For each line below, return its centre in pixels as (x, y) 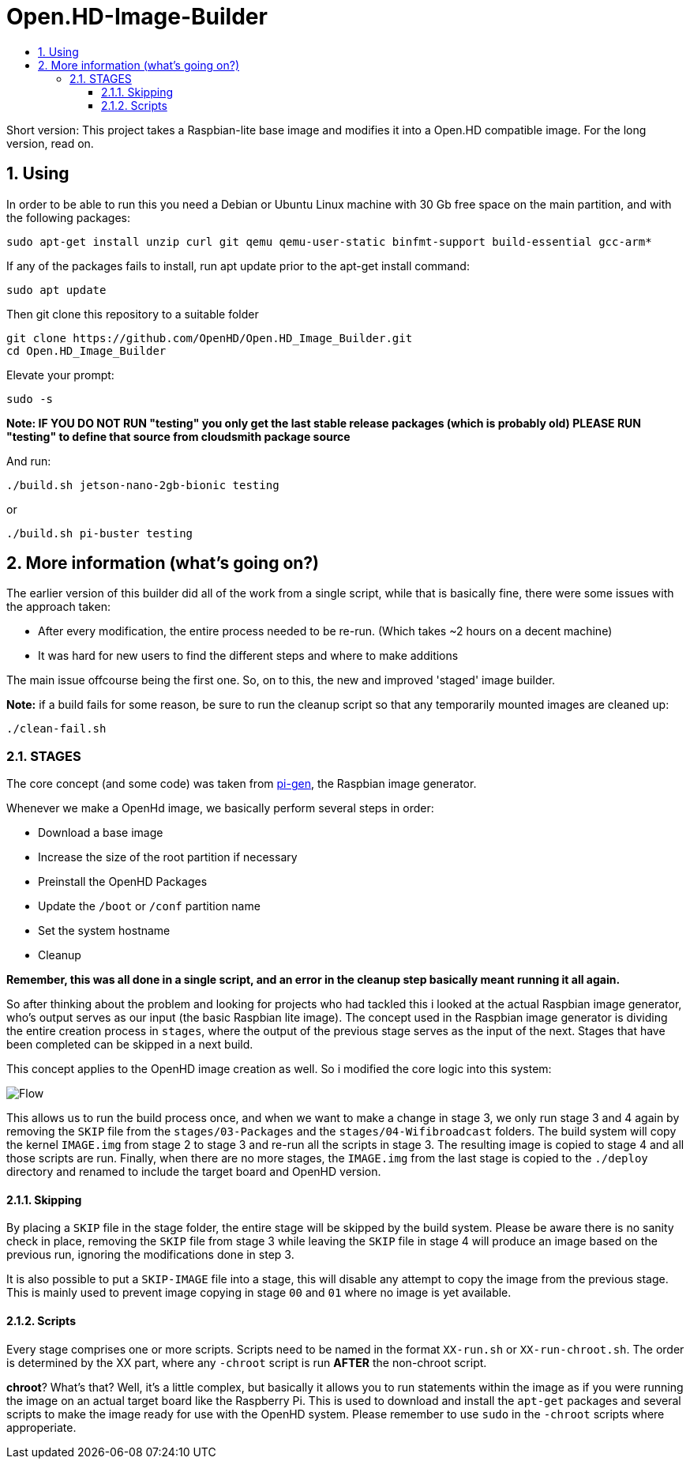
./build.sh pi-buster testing (100, 533)
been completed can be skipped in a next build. (130, 1045)
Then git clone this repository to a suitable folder (133, 314)
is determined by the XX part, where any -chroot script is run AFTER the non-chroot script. (247, 1362)
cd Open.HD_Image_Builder (86, 350)
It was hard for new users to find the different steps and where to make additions (248, 656)
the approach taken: (58, 607)
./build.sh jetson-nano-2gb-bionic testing (143, 485)
